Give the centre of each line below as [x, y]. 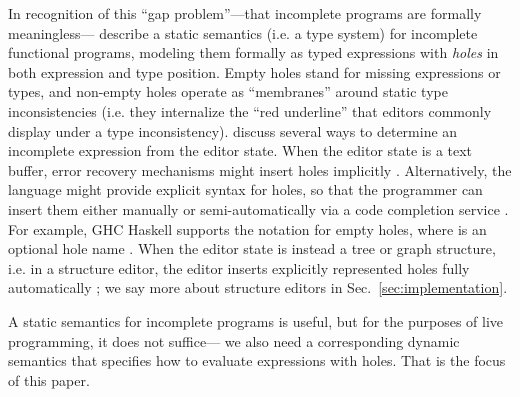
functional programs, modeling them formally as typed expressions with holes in [253, 52]
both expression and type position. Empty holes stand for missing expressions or [254, 71]
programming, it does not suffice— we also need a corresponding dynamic [234, 340]
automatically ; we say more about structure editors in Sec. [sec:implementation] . [258, 287]
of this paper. [49, 379]
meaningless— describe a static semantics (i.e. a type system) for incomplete [243, 32]
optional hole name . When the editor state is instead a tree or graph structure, [252, 248]
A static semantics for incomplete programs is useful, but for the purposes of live [256, 320]
